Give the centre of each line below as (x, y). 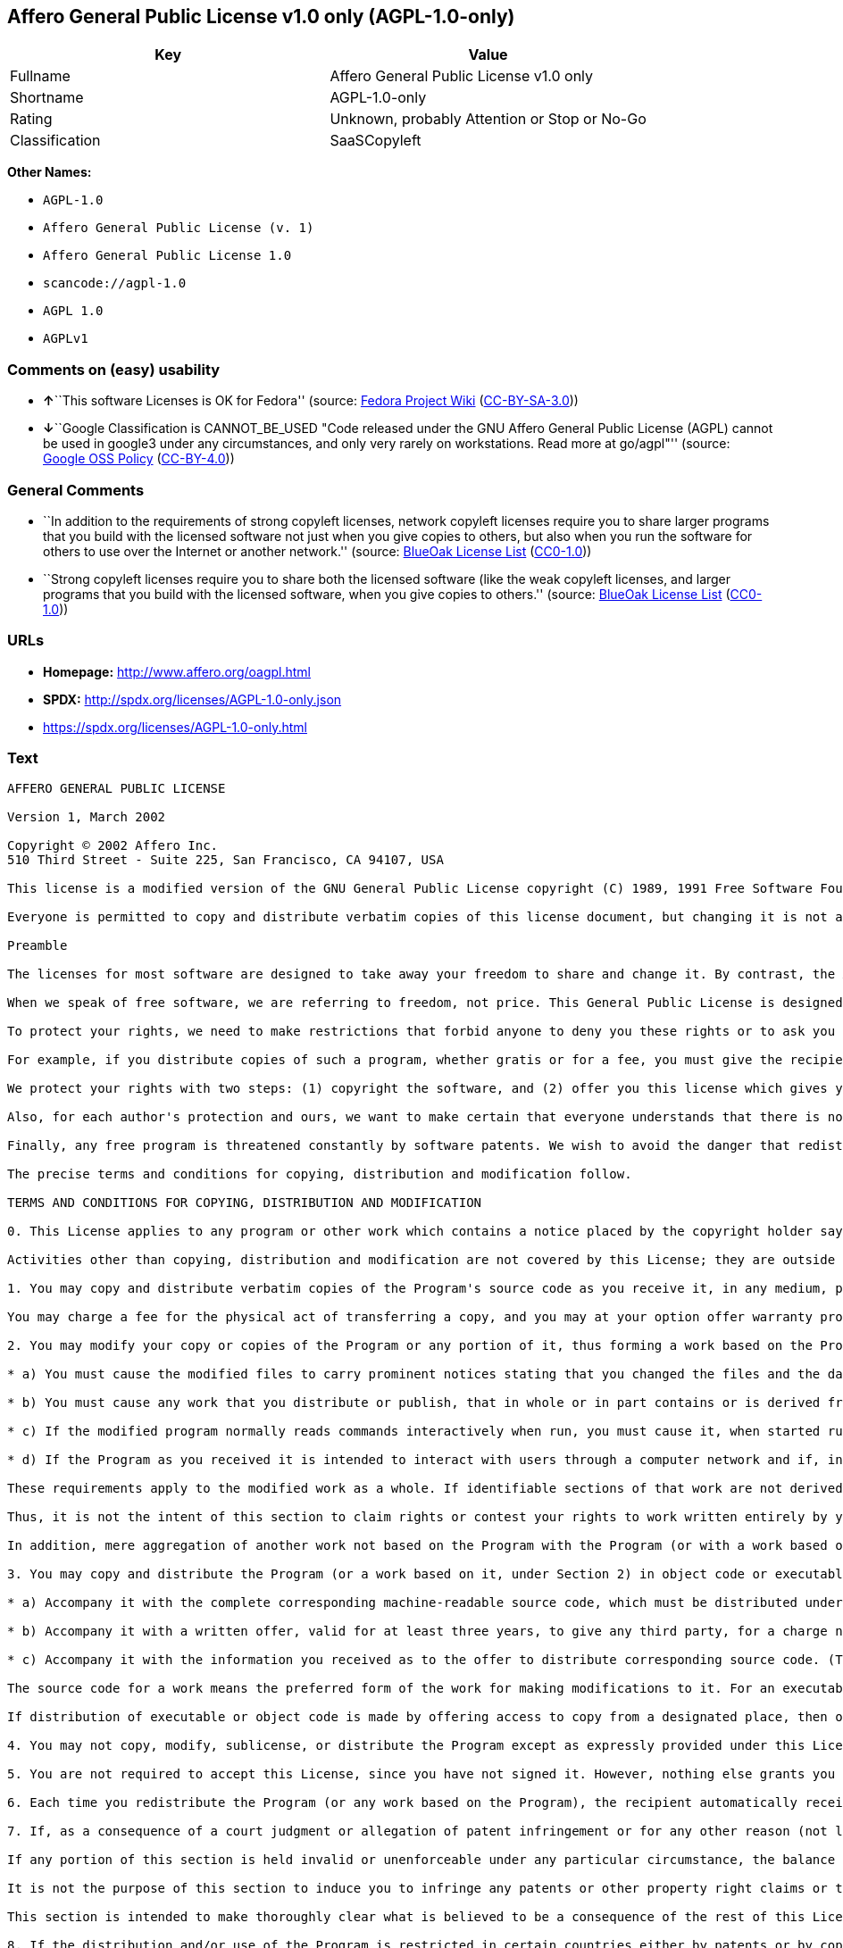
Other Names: (50, 172)
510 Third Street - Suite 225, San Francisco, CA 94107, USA (225, 860)
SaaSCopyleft (376, 141)
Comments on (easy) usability (114, 369)
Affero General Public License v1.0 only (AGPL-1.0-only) (261, 17)
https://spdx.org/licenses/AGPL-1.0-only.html (175, 727)
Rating (31, 119)
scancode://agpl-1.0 (115, 283)
